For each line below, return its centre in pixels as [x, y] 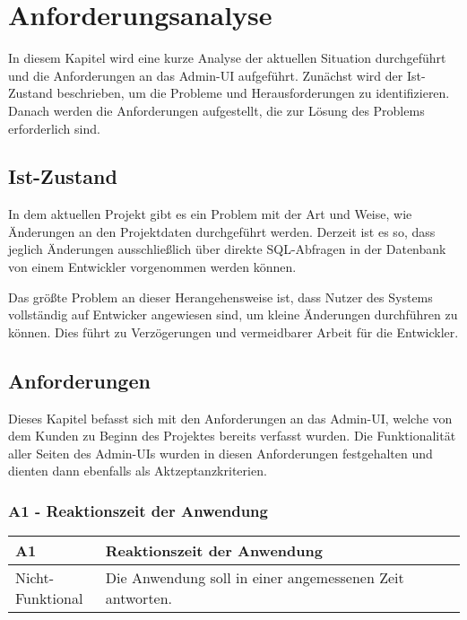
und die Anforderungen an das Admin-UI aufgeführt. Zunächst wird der [206, 75]
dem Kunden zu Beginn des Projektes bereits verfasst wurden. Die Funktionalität [232, 436]
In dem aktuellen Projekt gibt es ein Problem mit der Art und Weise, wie [210, 214]
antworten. [139, 598]
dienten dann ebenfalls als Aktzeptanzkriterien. [138, 471]
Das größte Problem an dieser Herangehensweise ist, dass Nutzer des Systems [221, 297]
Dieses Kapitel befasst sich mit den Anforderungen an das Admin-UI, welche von [230, 418]
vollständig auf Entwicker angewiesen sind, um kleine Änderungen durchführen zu [233, 314]
